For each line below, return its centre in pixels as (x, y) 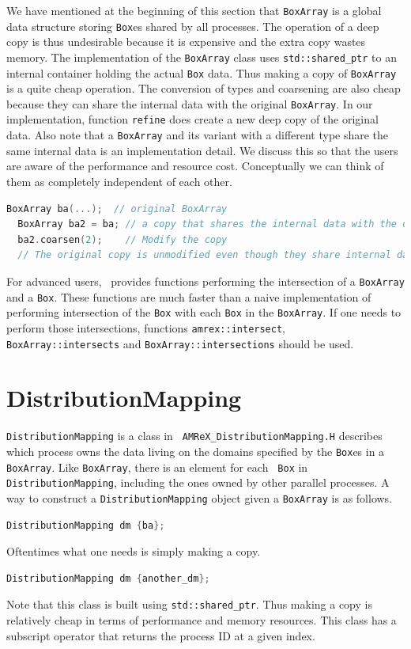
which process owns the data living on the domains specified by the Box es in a (196, 451)
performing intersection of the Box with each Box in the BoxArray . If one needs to (204, 312)
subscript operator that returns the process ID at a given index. (161, 635)
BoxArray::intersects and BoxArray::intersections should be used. (180, 343)
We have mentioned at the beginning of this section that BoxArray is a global (194, 10)
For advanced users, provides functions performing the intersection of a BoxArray (205, 281)
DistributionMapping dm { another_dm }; (108, 578)
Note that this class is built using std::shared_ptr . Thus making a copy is (189, 604)
